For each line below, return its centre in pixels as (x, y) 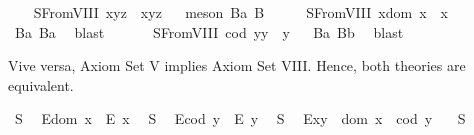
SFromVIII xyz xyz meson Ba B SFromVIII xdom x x (240, 12)
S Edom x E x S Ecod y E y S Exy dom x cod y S (240, 118)
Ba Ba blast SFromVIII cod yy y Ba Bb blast (209, 31)
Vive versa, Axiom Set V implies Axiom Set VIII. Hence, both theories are (237, 65)
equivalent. (41, 84)
